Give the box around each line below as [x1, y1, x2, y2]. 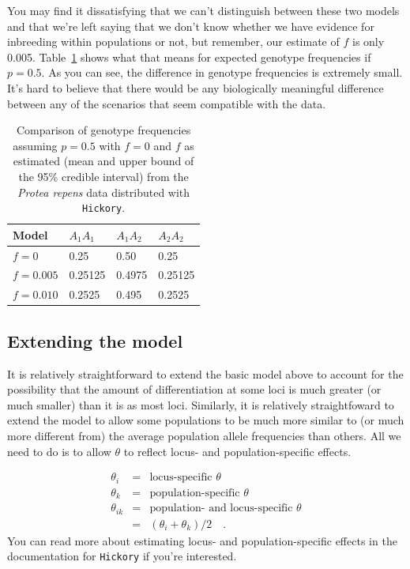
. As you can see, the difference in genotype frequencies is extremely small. [41, 64, 403, 81]
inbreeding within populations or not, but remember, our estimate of [7, 33, 340, 50]
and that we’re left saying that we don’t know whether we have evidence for [7, 17, 374, 34]
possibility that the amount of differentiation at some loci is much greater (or [7, 381, 382, 398]
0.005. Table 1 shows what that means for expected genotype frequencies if [7, 48, 371, 65]
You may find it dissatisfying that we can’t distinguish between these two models [7, 2, 400, 18]
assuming [13, 137, 58, 153]
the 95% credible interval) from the [18, 168, 189, 184]
